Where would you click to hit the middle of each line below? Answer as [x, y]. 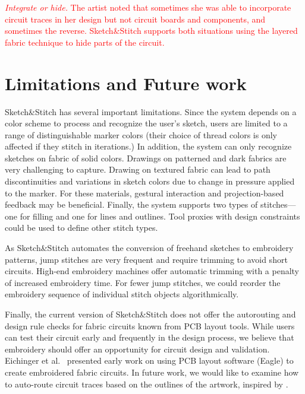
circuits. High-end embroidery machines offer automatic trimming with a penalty [152, 271]
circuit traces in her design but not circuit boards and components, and [135, 19]
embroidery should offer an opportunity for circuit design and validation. [137, 349]
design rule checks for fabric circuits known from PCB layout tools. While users [150, 325]
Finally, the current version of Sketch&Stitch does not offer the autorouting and [150, 314]
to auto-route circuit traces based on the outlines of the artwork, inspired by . [147, 384]
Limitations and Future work [126, 83]
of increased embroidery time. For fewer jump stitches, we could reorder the [143, 282]
